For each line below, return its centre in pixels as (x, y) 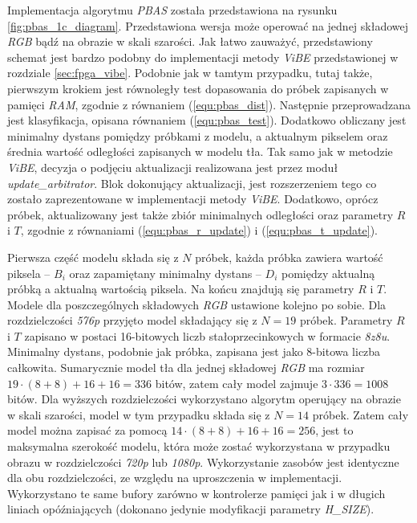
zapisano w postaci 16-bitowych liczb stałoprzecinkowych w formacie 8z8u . (207, 335)
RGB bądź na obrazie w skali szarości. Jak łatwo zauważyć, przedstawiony (190, 41)
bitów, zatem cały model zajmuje (237, 383)
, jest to (334, 430)
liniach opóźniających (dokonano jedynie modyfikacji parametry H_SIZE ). (191, 509)
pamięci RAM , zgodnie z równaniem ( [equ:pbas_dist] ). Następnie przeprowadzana (209, 104)
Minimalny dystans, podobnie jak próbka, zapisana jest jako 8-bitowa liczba (194, 351)
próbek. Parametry (346, 320)
